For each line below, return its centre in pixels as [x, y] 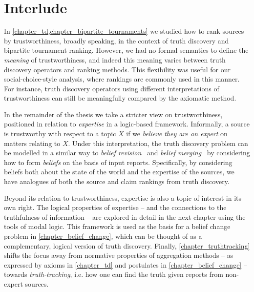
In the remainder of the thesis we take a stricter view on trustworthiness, [113, 114]
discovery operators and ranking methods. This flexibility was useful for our [117, 69]
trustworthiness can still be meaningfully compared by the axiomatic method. [120, 98]
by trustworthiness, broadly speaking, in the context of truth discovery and [116, 40]
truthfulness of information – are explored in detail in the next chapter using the [125, 217]
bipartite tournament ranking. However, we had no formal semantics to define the [126, 50]
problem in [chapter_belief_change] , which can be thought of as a [103, 236]
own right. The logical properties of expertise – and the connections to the [115, 207]
